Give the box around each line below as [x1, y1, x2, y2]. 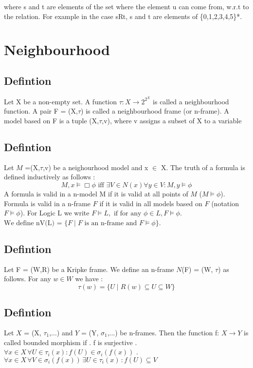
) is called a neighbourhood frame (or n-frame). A [81, 106, 229, 116]
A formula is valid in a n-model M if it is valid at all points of [4, 189, 188, 198]
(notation [211, 198, 239, 208]
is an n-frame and [84, 219, 137, 227]
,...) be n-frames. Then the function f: [107, 327, 219, 337]
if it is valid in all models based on [99, 198, 202, 208]
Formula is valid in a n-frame [4, 198, 91, 208]
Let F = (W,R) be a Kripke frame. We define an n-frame [4, 264, 174, 274]
